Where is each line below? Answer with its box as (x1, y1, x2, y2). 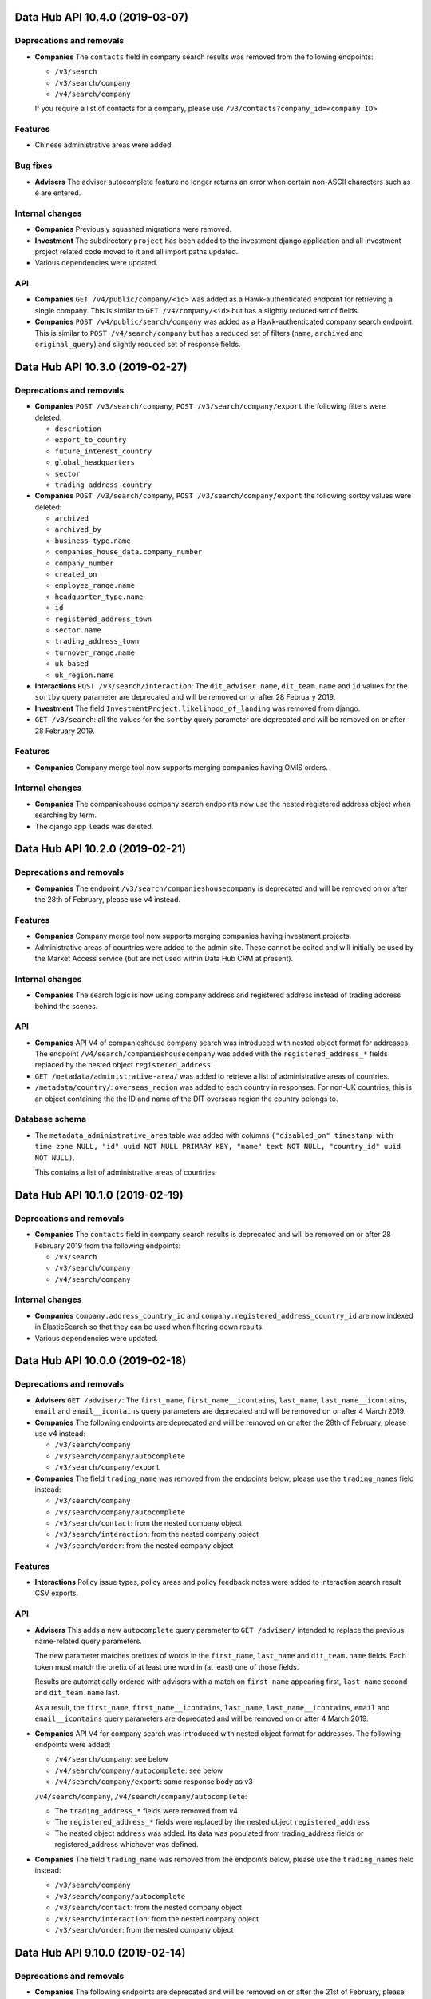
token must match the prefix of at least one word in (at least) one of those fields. (34, 1662, 299, 1671)
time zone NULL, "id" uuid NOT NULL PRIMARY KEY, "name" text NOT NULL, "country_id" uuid (34, 1142, 401, 1151)
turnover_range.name (54, 648, 136, 657)
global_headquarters (54, 458, 136, 467)
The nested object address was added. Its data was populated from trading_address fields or (54, 1828, 364, 1838)
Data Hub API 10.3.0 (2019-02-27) (14, 360, 188, 373)
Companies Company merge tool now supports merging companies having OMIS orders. (34, 762, 329, 772)
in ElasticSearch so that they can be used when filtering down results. (34, 1322, 264, 1331)
